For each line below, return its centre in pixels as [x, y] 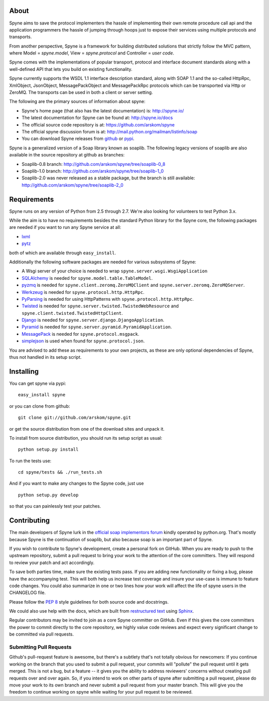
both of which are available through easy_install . [63, 253]
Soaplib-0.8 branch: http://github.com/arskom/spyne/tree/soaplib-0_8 [93, 164]
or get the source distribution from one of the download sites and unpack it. [87, 429]
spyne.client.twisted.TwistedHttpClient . [72, 313]
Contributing [29, 520]
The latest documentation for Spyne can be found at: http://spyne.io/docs [97, 118]
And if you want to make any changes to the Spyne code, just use [76, 483]
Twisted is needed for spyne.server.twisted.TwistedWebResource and [100, 306]
